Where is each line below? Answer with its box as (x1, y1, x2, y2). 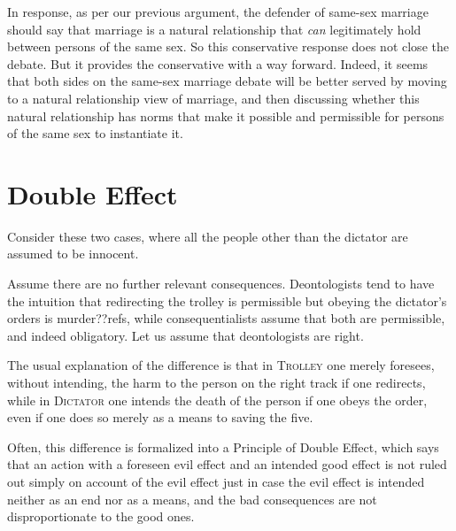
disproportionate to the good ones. (7, 507, 195, 526)
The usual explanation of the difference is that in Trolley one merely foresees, (7, 356, 435, 374)
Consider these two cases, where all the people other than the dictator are (7, 227, 408, 245)
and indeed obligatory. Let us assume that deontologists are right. (7, 326, 364, 344)
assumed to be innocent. (7, 244, 139, 263)
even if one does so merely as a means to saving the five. (7, 408, 313, 427)
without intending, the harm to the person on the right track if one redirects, (7, 373, 426, 392)
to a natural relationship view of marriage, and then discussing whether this (7, 88, 420, 107)
